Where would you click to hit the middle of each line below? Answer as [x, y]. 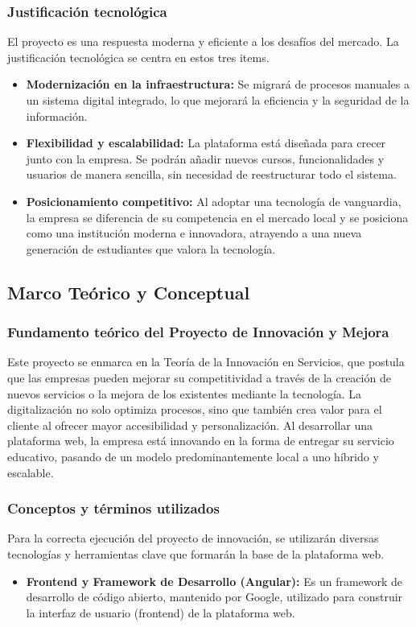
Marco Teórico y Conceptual [129, 292]
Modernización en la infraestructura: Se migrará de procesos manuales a [218, 84]
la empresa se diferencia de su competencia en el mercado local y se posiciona [217, 217]
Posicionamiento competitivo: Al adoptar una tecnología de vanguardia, [214, 201]
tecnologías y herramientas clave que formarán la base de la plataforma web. [196, 553]
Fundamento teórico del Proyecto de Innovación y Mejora [198, 332]
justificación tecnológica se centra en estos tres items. [138, 57]
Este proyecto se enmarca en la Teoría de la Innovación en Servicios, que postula [206, 362]
